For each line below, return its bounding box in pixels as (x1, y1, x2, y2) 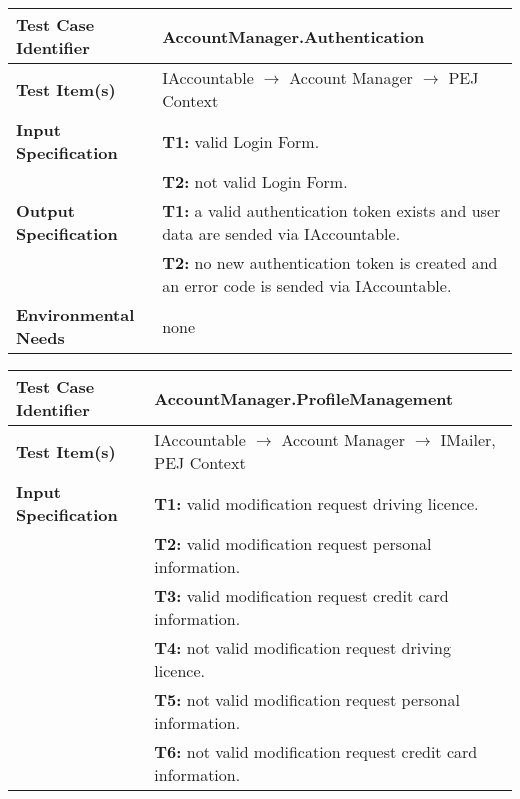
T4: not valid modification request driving (154, 636, 451, 659)
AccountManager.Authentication (162, 24, 425, 48)
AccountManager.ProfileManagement (154, 386, 454, 410)
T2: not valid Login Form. (162, 170, 348, 193)
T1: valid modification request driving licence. (154, 491, 479, 515)
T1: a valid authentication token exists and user (162, 199, 501, 222)
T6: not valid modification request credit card (154, 740, 478, 763)
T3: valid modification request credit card (154, 584, 449, 607)
